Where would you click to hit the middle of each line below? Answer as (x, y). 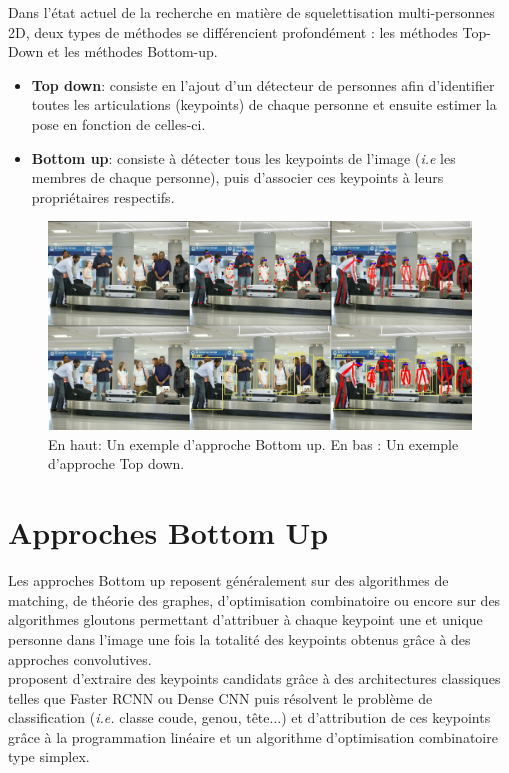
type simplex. (49, 756)
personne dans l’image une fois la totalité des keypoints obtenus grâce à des (239, 638)
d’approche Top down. (116, 463)
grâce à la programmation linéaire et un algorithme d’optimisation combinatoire (253, 736)
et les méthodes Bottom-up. (132, 51)
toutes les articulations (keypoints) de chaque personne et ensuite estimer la (264, 104)
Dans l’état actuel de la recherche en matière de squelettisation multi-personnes (251, 12)
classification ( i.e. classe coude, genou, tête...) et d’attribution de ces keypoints (249, 717)
